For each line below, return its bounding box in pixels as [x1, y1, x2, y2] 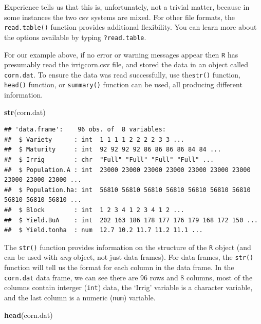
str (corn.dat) [4, 106, 46, 117]
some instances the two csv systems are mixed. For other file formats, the [4, 11, 235, 22]
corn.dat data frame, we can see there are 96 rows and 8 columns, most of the [4, 272, 253, 282]
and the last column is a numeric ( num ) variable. [4, 292, 156, 302]
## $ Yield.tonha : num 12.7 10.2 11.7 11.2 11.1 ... [4, 226, 203, 234]
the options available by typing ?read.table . [4, 31, 146, 42]
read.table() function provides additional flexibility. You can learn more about [4, 22, 257, 32]
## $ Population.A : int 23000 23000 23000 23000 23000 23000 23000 [4, 166, 251, 174]
